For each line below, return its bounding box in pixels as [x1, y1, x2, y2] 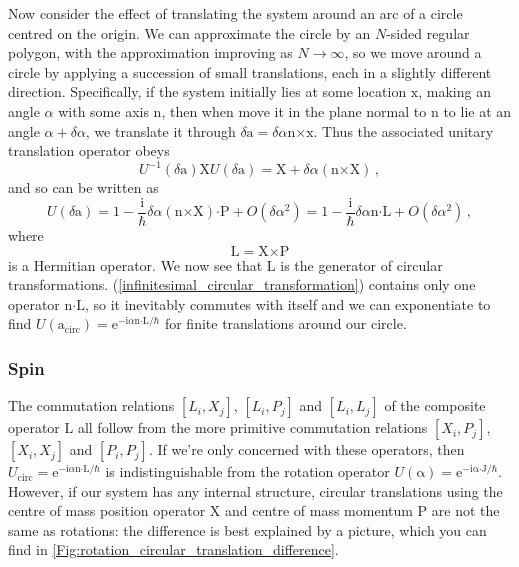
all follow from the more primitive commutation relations [77, 417, 428, 438]
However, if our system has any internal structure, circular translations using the [8, 480, 503, 501]
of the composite [384, 395, 486, 416]
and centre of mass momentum [224, 500, 413, 521]
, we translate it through [85, 120, 236, 141]
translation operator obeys [8, 140, 170, 161]
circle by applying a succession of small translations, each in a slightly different [8, 61, 492, 82]
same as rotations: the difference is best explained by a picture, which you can [8, 519, 487, 540]
